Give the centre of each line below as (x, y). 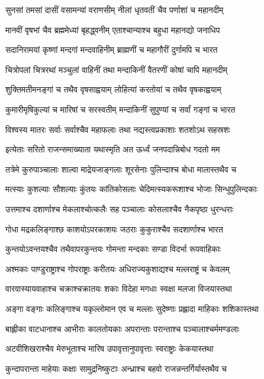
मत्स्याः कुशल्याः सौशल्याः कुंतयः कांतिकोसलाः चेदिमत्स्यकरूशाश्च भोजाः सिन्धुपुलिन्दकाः (132, 189)
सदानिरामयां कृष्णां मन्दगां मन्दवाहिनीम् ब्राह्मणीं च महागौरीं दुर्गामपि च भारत (112, 50)
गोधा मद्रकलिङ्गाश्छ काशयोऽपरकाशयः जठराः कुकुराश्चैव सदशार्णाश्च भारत (114, 229)
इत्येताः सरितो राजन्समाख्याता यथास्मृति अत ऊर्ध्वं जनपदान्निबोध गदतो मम (113, 149)
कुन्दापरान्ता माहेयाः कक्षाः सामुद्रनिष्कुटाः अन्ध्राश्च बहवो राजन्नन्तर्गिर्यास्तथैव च (116, 368)
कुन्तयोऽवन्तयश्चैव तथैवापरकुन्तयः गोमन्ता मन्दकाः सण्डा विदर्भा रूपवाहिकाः (113, 249)
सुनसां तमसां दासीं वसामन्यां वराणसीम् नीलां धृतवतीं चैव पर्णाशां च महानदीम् (115, 9)
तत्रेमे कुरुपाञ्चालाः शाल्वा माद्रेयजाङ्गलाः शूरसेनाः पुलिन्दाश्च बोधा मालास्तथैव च (121, 169)
